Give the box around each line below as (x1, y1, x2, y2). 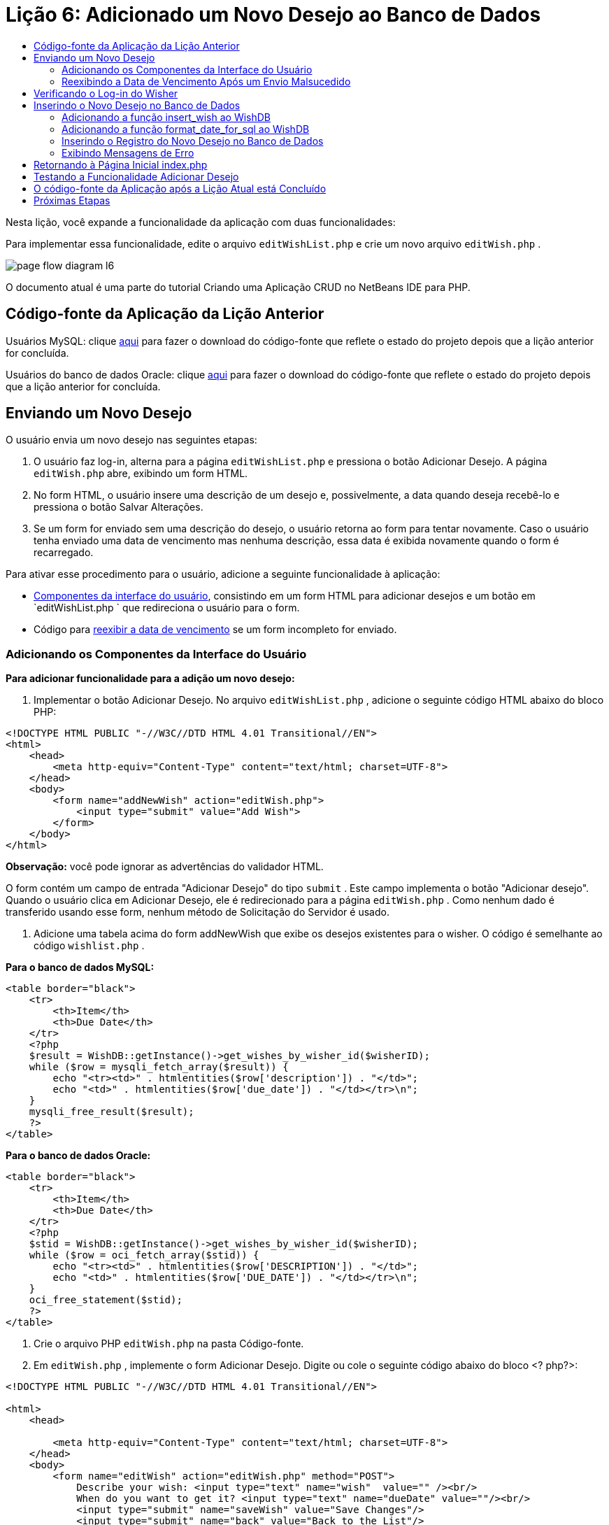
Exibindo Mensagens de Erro (62, 146, 194, 159)
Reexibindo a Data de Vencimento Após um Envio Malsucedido (62, 75, 351, 87)
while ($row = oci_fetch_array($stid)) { (29, 1249, 259, 1261)
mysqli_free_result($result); (29, 1106, 194, 1118)
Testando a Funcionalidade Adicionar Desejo (34, 170, 239, 183)
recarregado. (34, 546, 94, 559)
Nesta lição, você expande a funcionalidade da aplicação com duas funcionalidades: (6, 215, 396, 228)
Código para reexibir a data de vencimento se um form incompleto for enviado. (34, 623, 397, 636)
